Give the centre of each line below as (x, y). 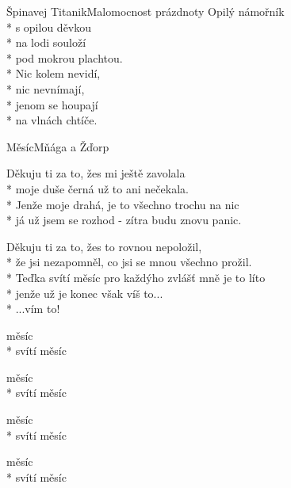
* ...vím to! (33, 309)
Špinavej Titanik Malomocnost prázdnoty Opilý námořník (145, 11)
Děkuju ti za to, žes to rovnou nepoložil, (104, 246)
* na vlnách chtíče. (52, 120)
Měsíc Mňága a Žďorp (58, 146)
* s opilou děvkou (49, 27)
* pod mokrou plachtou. (65, 57)
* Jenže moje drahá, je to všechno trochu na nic (123, 204)
